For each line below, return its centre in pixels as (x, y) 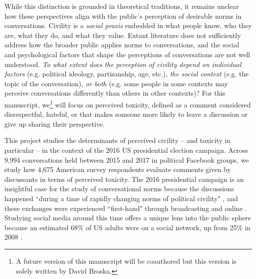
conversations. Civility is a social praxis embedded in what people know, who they (128, 25)
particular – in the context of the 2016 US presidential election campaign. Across (126, 150)
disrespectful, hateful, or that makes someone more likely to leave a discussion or (126, 114)
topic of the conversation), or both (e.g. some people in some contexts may (116, 83)
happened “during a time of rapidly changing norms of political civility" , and (121, 198)
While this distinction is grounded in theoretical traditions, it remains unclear (122, 6)
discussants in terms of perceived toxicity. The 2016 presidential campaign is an (124, 179)
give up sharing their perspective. (55, 123)
